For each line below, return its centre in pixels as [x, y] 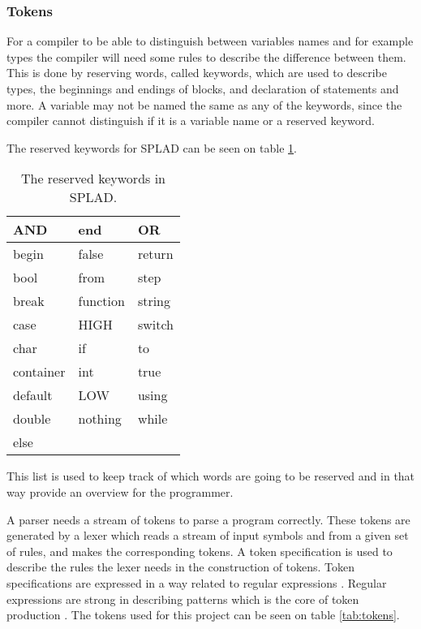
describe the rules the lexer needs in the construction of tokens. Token [181, 567]
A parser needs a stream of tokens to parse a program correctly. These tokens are [208, 519]
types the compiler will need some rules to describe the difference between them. [206, 56]
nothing [100, 419]
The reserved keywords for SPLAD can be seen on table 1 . [152, 147]
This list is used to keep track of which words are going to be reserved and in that [211, 476]
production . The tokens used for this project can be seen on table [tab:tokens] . [203, 615]
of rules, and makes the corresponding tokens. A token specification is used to [200, 551]
